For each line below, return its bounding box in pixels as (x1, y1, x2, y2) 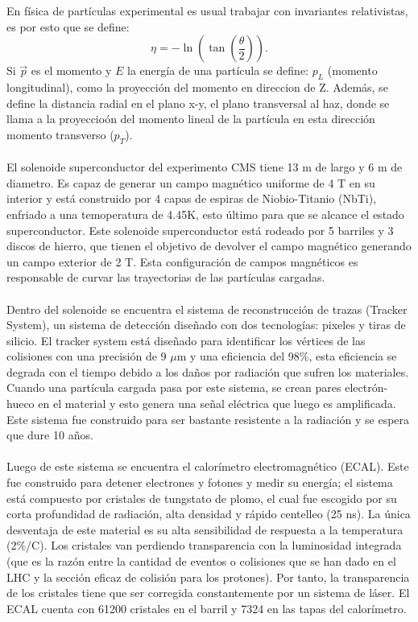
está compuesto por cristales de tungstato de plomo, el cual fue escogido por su (6, 489, 397, 506)
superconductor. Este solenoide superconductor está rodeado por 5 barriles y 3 (6, 221, 394, 238)
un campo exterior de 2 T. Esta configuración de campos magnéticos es (6, 253, 358, 270)
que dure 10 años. (6, 426, 93, 443)
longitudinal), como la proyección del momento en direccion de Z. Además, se (6, 78, 388, 95)
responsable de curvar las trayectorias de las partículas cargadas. (6, 269, 325, 286)
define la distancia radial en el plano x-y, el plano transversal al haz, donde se (6, 94, 390, 111)
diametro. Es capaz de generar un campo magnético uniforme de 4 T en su (6, 174, 375, 191)
